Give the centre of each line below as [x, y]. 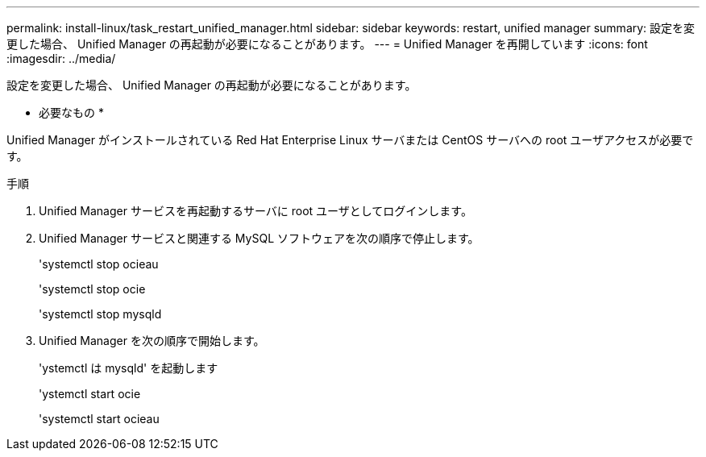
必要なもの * [71, 112]
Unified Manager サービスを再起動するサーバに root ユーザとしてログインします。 [255, 211]
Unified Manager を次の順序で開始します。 [152, 341]
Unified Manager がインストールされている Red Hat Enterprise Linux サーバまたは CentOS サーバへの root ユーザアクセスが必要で [350, 140]
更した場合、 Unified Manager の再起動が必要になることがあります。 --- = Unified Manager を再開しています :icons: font [327, 44]
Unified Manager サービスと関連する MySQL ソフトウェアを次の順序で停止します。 [259, 238]
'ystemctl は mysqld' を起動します [129, 368]
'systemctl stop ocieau [99, 264]
